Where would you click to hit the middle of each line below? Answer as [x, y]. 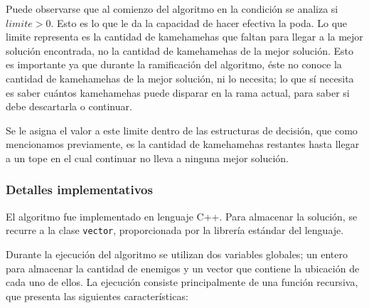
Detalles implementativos [79, 190]
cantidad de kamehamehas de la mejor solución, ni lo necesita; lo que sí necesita [180, 78]
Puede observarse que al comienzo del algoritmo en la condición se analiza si [172, 9]
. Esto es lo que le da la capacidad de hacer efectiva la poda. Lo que [199, 22]
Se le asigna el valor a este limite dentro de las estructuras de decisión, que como [182, 130]
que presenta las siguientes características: [97, 296]
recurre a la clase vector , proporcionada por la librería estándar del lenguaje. [175, 230]
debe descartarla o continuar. [69, 106]
